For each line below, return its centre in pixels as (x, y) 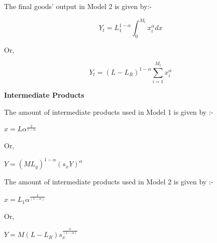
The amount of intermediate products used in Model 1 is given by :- (109, 111)
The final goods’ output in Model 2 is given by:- (78, 6)
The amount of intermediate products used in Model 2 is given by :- (109, 182)
